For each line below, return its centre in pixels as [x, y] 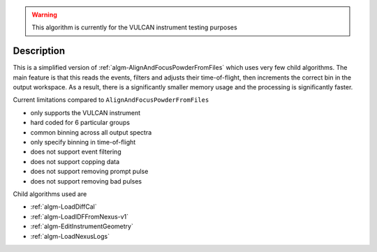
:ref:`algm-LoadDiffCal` [64, 207]
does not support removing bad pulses [86, 181]
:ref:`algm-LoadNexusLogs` [70, 236]
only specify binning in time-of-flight [83, 142]
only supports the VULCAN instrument [86, 112]
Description [39, 51]
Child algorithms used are [50, 194]
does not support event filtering [76, 152]
